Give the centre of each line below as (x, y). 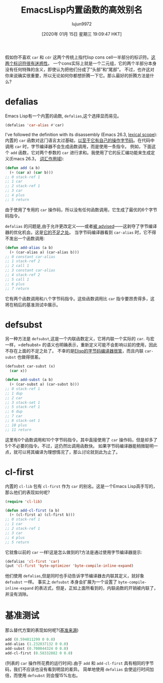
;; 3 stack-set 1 (23, 402)
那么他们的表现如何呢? (27, 492)
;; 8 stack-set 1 (23, 421)
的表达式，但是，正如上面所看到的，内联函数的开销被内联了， (97, 588)
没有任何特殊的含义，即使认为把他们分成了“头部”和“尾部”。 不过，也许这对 (80, 69)
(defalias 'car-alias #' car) (35, 125)
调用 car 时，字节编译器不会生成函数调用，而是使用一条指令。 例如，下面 (78, 146)
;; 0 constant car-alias (30, 257)
